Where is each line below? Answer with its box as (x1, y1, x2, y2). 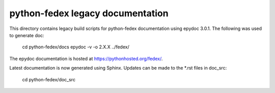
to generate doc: (9, 32, 44, 38)
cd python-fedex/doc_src (22, 76, 76, 82)
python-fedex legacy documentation (9, 8, 169, 19)
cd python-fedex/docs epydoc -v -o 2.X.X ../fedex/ (22, 44, 129, 50)
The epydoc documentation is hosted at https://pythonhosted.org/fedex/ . (9, 55, 163, 61)
